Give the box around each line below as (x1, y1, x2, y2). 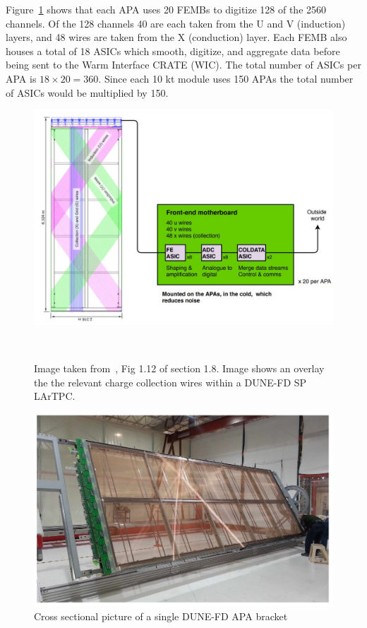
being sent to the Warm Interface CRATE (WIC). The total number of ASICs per (6, 57, 361, 72)
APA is (6, 71, 37, 85)
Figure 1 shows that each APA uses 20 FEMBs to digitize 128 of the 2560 (6, 2, 327, 16)
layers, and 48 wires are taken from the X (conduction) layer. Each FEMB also (6, 30, 347, 45)
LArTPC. (34, 389, 76, 403)
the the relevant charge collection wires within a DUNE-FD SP (34, 374, 307, 389)
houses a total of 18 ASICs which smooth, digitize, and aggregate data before (6, 43, 340, 58)
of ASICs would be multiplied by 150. (6, 85, 169, 100)
